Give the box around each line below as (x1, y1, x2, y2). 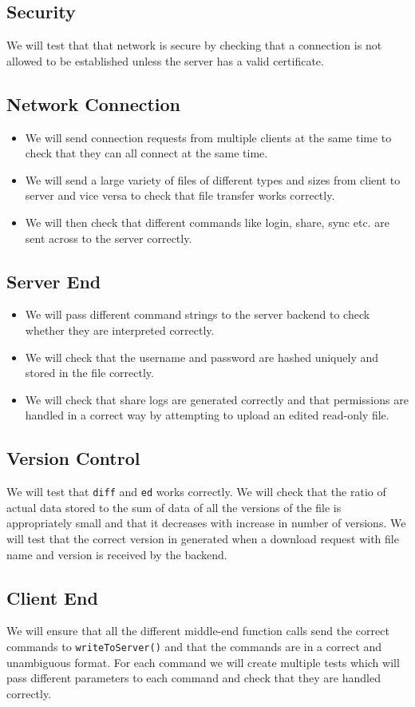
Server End (6, 268, 101, 293)
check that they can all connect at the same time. (25, 145, 268, 161)
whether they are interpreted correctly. (25, 321, 215, 338)
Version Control (6, 446, 140, 471)
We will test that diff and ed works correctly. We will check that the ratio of (6, 483, 386, 500)
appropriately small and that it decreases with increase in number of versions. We (6, 514, 406, 531)
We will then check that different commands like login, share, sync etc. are (25, 213, 389, 230)
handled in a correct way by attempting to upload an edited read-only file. (25, 407, 389, 423)
